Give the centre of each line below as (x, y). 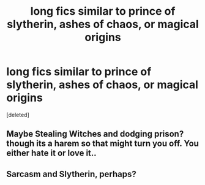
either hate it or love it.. (51, 153)
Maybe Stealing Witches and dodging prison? (95, 134)
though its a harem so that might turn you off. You (102, 144)
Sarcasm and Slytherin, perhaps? (71, 174)
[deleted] (18, 115)
